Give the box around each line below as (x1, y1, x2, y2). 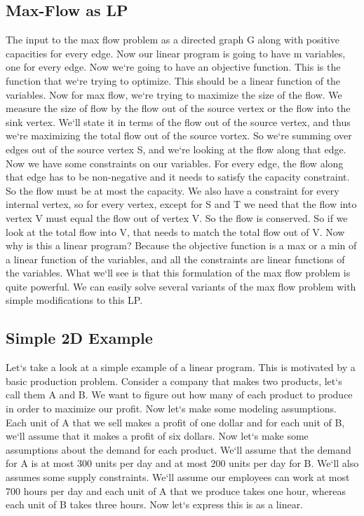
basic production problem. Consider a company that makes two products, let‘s (6, 373, 342, 388)
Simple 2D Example (6, 327, 153, 349)
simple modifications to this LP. (6, 293, 143, 307)
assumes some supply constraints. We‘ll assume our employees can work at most (6, 470, 350, 484)
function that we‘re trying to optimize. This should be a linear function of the (6, 73, 341, 88)
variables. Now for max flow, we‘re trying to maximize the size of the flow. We (6, 87, 342, 102)
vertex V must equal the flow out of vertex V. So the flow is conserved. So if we (6, 210, 348, 225)
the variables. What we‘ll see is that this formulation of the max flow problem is (6, 265, 351, 280)
